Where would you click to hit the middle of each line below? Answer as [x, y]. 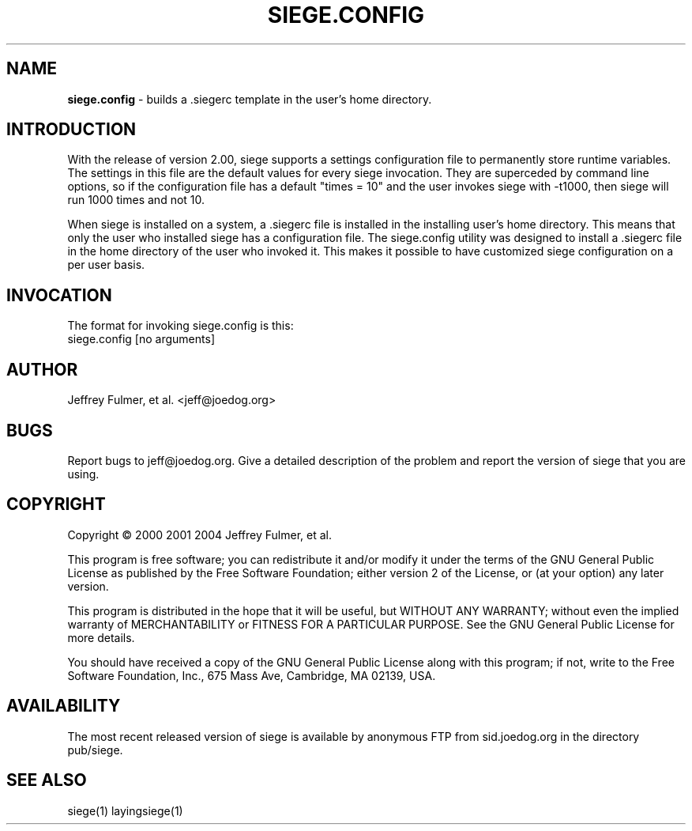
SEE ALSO [47, 780]
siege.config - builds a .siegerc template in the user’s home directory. [250, 99]
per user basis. [106, 265]
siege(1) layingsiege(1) [125, 810]
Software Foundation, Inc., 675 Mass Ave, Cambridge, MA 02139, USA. [252, 675]
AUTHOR [42, 369]
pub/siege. [95, 750]
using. [83, 474]
